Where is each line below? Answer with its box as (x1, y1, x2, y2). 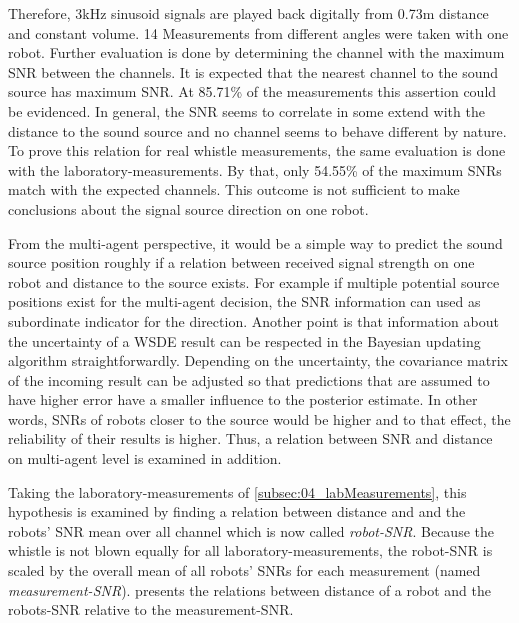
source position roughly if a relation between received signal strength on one (8, 252, 475, 273)
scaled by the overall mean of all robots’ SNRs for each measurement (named (8, 560, 481, 581)
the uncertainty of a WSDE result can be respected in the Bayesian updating (8, 330, 481, 351)
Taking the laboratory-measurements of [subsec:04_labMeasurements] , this (8, 481, 467, 502)
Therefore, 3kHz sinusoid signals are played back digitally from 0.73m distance (8, 3, 489, 23)
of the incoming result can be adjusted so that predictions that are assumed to (8, 369, 490, 390)
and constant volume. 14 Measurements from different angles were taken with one (8, 22, 509, 43)
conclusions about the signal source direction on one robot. (8, 198, 369, 219)
